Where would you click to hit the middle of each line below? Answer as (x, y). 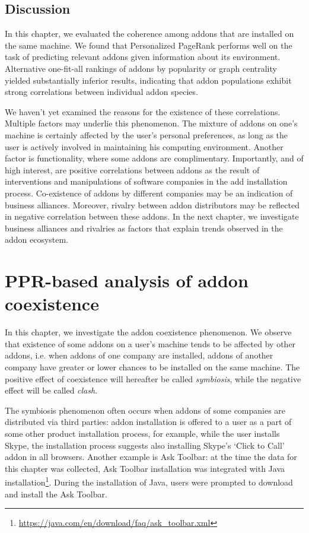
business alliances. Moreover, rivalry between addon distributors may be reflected (152, 204)
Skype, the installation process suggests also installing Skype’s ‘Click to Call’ (145, 445)
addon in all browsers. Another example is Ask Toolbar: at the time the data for (151, 457)
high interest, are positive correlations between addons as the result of (132, 169)
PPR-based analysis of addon (127, 280)
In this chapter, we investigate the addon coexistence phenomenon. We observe (148, 332)
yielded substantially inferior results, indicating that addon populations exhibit (148, 80)
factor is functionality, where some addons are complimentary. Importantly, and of (154, 158)
